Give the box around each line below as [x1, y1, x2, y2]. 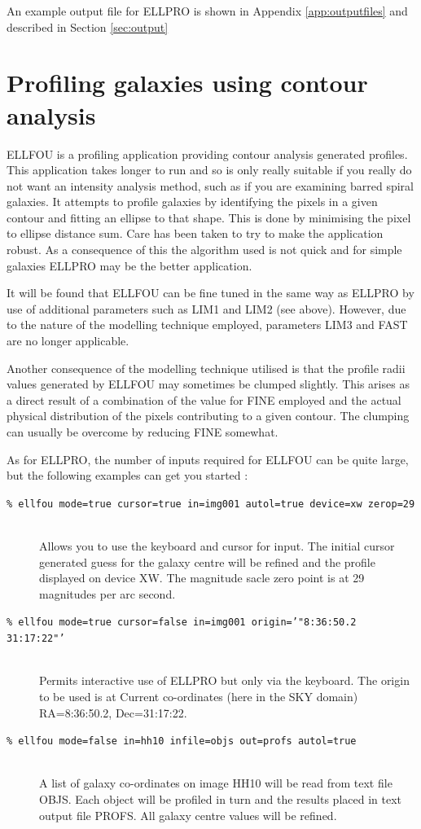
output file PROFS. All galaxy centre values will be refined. [39, 806, 337, 823]
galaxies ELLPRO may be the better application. [7, 257, 252, 274]
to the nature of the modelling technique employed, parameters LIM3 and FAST [7, 316, 408, 333]
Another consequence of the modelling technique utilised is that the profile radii [7, 359, 406, 376]
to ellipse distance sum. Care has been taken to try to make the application [7, 225, 384, 242]
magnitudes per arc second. [39, 585, 176, 602]
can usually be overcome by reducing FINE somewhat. [7, 423, 278, 440]
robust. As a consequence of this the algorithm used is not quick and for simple [7, 241, 402, 258]
